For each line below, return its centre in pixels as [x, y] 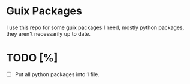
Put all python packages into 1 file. [57, 74]
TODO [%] [32, 58]
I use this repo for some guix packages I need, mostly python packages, [95, 27]
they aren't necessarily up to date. [49, 33]
